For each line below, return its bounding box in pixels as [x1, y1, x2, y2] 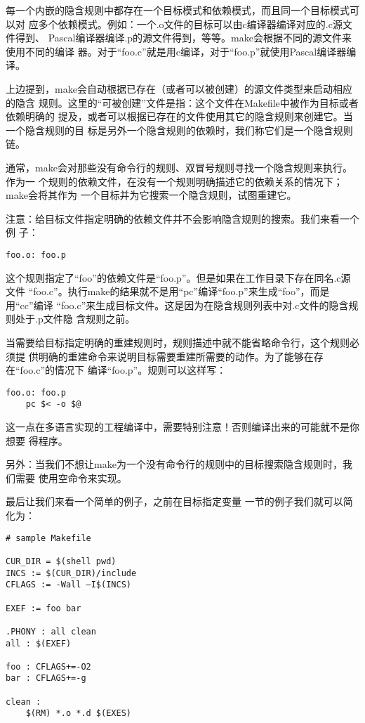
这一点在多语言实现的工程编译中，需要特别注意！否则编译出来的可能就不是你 [6, 419, 359, 434]
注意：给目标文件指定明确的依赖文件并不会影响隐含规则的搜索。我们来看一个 [6, 211, 359, 226]
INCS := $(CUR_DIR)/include [6, 568, 137, 578]
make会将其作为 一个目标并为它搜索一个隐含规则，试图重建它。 [6, 188, 297, 202]
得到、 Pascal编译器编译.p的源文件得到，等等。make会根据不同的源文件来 [15, 30, 352, 45]
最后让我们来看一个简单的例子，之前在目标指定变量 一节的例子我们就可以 [6, 494, 343, 509]
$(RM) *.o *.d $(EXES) [25, 708, 131, 719]
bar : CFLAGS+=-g [6, 673, 86, 684]
